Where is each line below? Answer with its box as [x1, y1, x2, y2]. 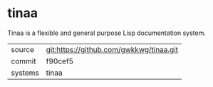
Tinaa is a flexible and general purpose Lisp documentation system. [7, 29, 207, 37]
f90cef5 [46, 56, 74, 66]
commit [11, 56, 36, 66]
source [11, 44, 34, 54]
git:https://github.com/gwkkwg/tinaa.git [46, 44, 179, 54]
